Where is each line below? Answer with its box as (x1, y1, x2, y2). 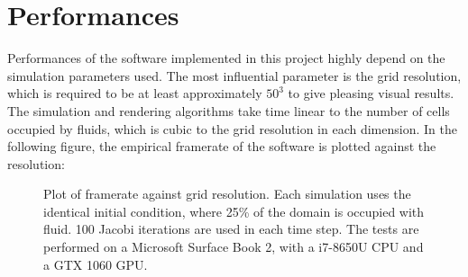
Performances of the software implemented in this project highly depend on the (7, 49, 445, 67)
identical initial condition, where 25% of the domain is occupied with (43, 201, 425, 220)
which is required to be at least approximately (7, 84, 262, 103)
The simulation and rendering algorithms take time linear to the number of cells (7, 101, 450, 120)
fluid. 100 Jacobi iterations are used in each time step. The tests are (43, 219, 419, 238)
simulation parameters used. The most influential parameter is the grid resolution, (7, 66, 462, 85)
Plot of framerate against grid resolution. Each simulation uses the (43, 184, 411, 203)
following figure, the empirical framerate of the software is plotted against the (7, 137, 436, 156)
